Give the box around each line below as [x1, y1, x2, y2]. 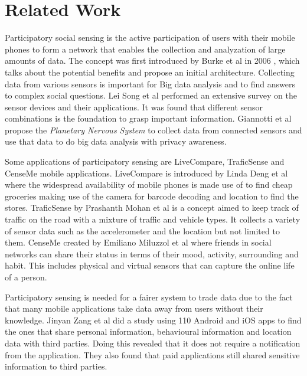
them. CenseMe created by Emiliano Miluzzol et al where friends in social [5, 236, 272, 249]
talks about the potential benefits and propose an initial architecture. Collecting [5, 66, 295, 78]
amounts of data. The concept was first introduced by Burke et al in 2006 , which [5, 54, 300, 67]
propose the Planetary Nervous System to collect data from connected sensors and [5, 123, 302, 136]
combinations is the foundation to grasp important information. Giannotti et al [5, 112, 292, 125]
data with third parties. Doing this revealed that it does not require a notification [5, 336, 301, 349]
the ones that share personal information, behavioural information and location [5, 325, 292, 338]
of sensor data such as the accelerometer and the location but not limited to [5, 224, 280, 237]
